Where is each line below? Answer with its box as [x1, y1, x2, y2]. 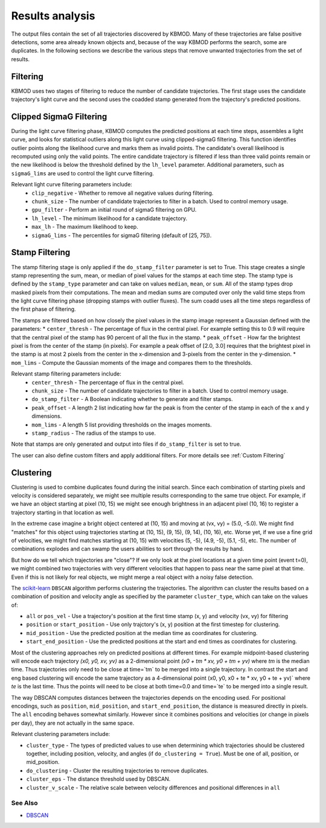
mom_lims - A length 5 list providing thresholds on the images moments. [31, 421, 213, 428]
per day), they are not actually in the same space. [11, 719, 135, 726]
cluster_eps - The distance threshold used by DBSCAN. [26, 775, 171, 783]
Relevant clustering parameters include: [11, 731, 110, 738]
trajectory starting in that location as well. [11, 509, 115, 516]
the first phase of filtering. [11, 305, 76, 313]
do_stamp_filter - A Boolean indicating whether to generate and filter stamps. [31, 396, 233, 403]
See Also [11, 799, 38, 807]
